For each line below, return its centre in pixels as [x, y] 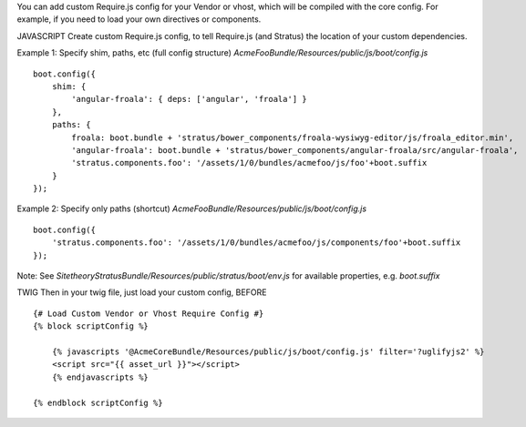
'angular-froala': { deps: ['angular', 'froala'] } [189, 99]
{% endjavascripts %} [100, 377]
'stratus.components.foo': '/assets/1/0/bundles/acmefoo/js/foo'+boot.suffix [249, 163]
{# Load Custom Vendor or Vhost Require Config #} [149, 313]
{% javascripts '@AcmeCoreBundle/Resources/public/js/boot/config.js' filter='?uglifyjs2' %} [268, 351]
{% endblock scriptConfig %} [98, 402]
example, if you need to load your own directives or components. [139, 19]
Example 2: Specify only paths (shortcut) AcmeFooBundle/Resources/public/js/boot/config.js [192, 208]
